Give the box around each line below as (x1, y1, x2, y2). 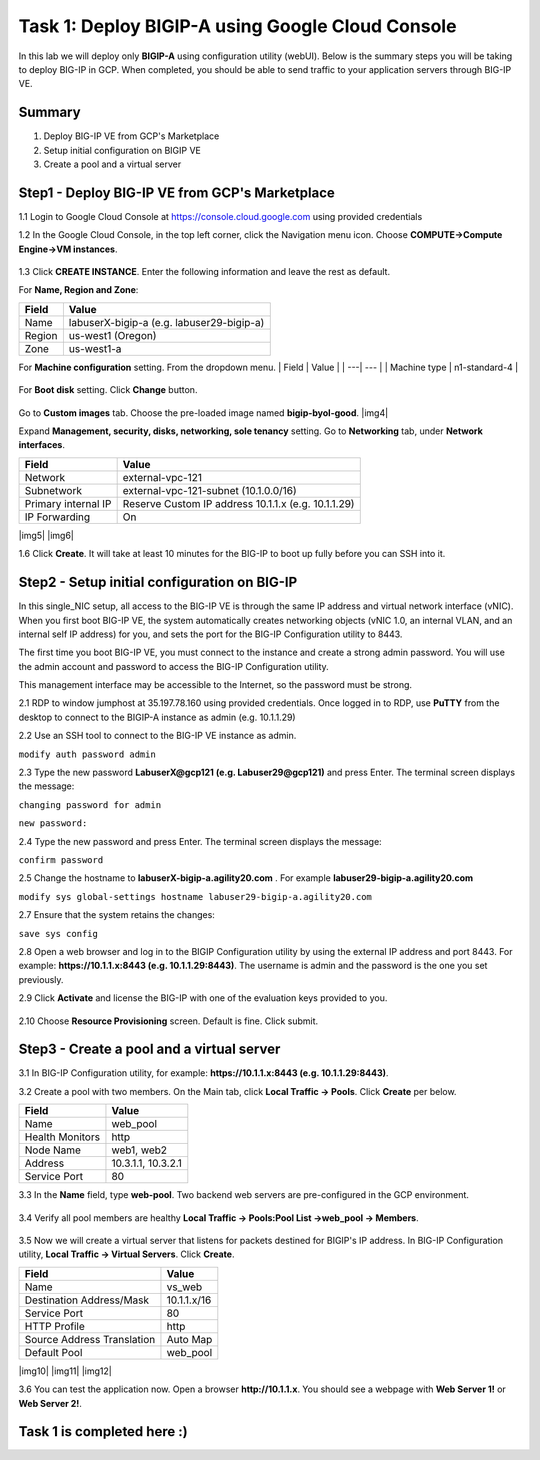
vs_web (166, 1280, 203, 1294)
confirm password (18, 854, 104, 865)
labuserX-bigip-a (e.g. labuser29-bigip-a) (68, 315, 265, 329)
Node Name (24, 1143, 82, 1157)
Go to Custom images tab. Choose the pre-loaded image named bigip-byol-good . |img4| (18, 406, 389, 419)
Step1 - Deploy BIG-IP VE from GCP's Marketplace (18, 184, 335, 201)
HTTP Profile (24, 1319, 85, 1333)
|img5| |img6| (18, 529, 75, 541)
